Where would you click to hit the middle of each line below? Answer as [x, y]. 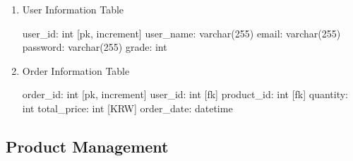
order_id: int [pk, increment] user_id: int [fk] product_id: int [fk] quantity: [185, 94]
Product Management [87, 146]
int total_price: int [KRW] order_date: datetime [127, 108]
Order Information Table [76, 70]
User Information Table [73, 9]
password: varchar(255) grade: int [95, 47]
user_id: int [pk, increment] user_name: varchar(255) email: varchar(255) [181, 33]
